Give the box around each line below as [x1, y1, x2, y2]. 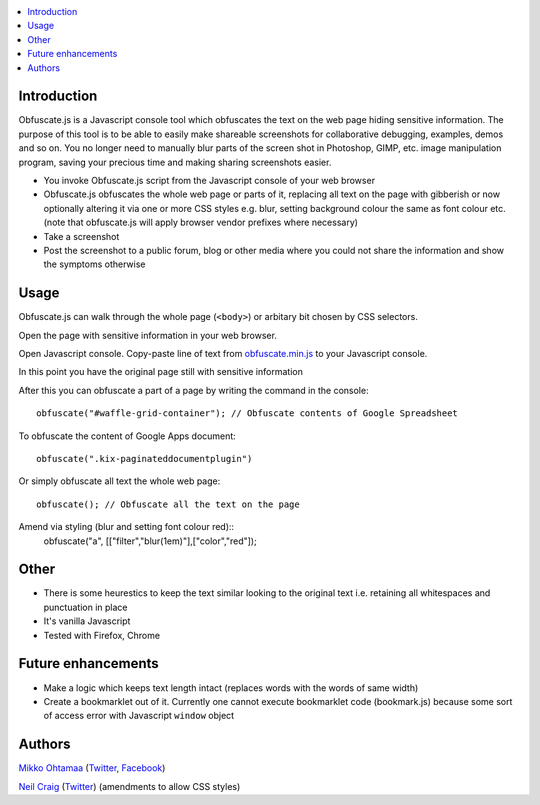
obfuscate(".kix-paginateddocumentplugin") [36, 453, 253, 465]
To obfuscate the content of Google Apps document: [18, 430, 237, 442]
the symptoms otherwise [43, 258, 146, 270]
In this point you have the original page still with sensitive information [18, 366, 304, 378]
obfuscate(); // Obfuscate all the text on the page [36, 498, 300, 510]
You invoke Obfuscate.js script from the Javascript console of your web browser [43, 175, 375, 187]
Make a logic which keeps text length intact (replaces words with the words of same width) [43, 681, 419, 694]
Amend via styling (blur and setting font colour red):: [18, 521, 235, 533]
